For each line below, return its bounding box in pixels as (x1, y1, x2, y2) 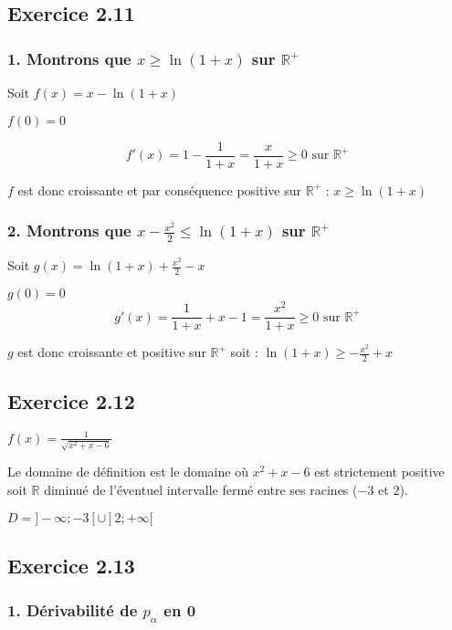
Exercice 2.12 (7, 387, 135, 415)
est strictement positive (314, 462, 445, 481)
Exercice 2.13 (7, 551, 135, 579)
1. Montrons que (7, 47, 131, 69)
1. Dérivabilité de (7, 599, 138, 622)
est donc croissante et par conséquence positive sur (17, 180, 302, 199)
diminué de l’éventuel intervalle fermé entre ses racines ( (44, 480, 358, 499)
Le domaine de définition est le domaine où (7, 462, 248, 481)
